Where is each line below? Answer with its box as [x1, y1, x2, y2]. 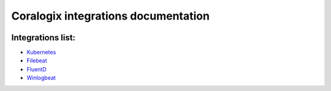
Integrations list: [11, 32, 76, 43]
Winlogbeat [26, 74, 56, 82]
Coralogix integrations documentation [11, 9, 210, 23]
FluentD [26, 65, 47, 73]
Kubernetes [26, 49, 56, 56]
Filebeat [26, 57, 47, 64]
